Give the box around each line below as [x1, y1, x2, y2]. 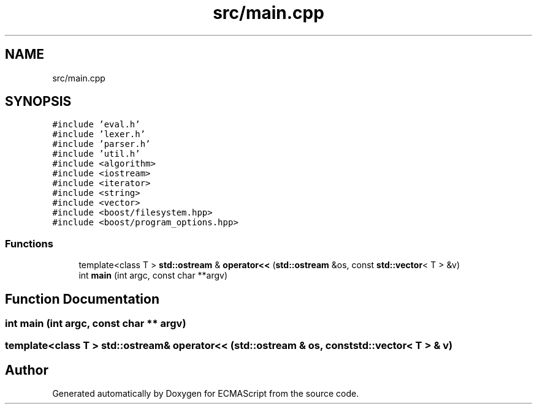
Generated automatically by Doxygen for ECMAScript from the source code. [52, 388, 359, 399]
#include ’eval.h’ [52, 119, 140, 130]
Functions [5, 237, 53, 250]
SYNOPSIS [5, 94, 72, 110]
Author [5, 362, 48, 378]
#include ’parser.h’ [52, 139, 151, 149]
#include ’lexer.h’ [52, 129, 146, 140]
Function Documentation [5, 291, 159, 307]
